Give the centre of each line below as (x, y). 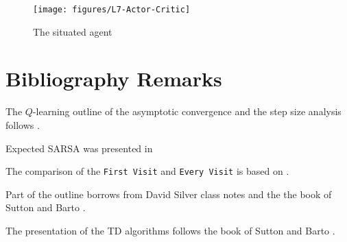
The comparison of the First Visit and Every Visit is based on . (147, 171)
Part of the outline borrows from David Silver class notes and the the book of (169, 194)
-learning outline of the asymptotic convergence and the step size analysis (187, 111)
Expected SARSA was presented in (79, 148)
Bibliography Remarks (114, 78)
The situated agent (73, 31)
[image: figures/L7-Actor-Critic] (112, 10)
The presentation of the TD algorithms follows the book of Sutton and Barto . (170, 230)
